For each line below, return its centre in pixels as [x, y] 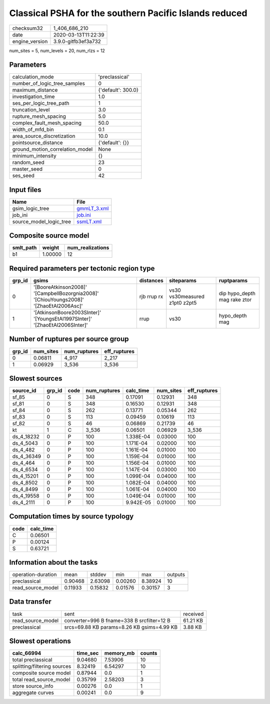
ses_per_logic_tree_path [41, 103]
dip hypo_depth [237, 293]
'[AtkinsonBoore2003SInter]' [67, 312]
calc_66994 [27, 653]
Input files [25, 190]
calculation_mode [33, 77]
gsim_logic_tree [31, 208]
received [193, 614]
